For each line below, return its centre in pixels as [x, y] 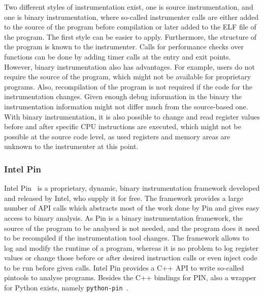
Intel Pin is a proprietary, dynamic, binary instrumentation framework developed [132, 188]
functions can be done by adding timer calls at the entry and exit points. [118, 56]
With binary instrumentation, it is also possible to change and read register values [132, 116]
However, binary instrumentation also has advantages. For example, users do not [129, 66]
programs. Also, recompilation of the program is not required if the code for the [128, 86]
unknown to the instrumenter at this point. [71, 146]
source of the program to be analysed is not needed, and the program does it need [132, 228]
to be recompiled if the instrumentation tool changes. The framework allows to [127, 238]
